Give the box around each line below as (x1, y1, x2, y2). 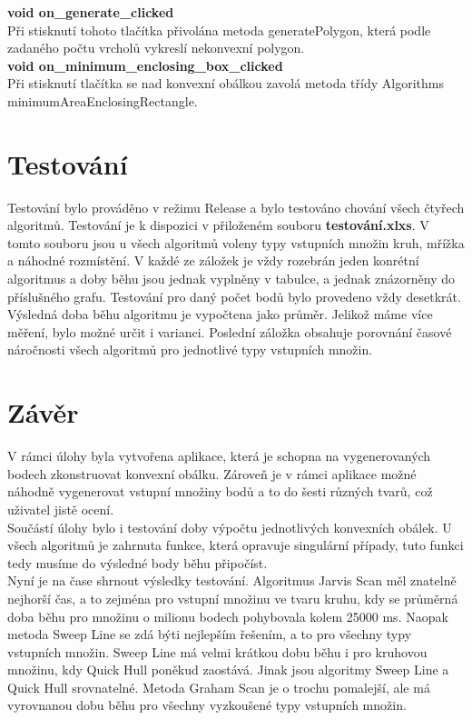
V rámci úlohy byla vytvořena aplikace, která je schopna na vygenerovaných (7, 446, 431, 465)
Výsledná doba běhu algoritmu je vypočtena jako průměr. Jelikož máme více (7, 305, 433, 324)
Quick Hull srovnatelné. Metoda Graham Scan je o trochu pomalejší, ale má (7, 677, 430, 696)
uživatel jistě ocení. (7, 499, 114, 518)
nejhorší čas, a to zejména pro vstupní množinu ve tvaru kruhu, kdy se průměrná (7, 588, 458, 607)
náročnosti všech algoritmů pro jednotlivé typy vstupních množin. (7, 340, 373, 359)
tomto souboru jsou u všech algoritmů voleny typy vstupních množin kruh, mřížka (7, 233, 465, 252)
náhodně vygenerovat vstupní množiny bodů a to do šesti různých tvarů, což (7, 482, 433, 501)
